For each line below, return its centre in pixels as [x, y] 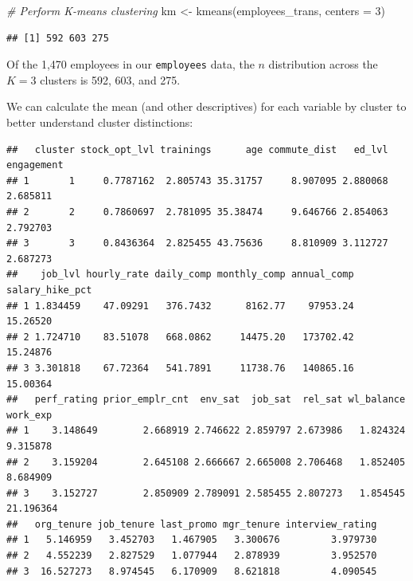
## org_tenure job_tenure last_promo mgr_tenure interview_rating [192, 524]
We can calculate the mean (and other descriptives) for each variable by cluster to [206, 106]
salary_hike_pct [49, 290]
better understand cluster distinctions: [100, 122]
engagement [35, 165]
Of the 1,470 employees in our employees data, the [131, 64]
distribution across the [323, 64]
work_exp [29, 415]
